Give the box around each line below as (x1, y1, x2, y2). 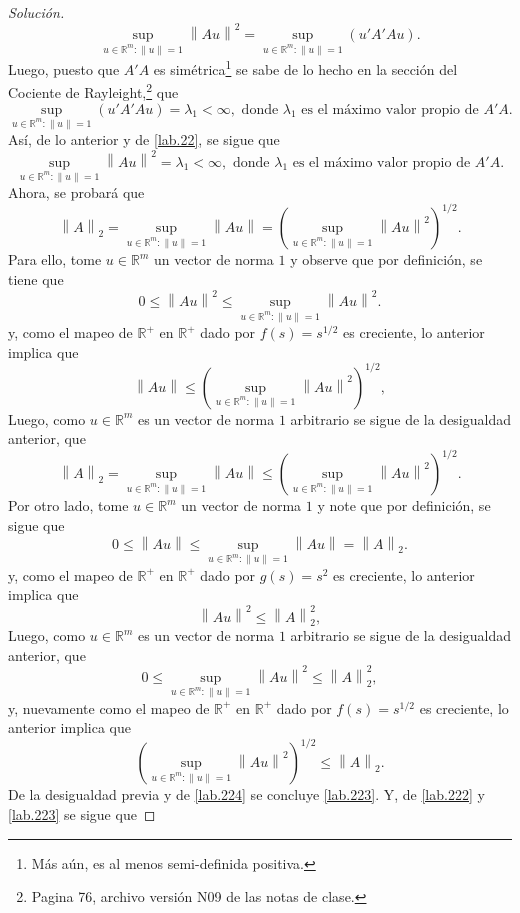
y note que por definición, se (317, 495, 491, 516)
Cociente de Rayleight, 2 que (8, 79, 179, 102)
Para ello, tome (8, 249, 102, 270)
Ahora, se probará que (8, 182, 145, 203)
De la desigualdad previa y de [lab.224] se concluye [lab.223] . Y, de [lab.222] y (8, 784, 485, 805)
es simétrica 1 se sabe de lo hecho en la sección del (153, 56, 458, 79)
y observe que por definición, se (290, 249, 483, 270)
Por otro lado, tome (8, 495, 129, 516)
